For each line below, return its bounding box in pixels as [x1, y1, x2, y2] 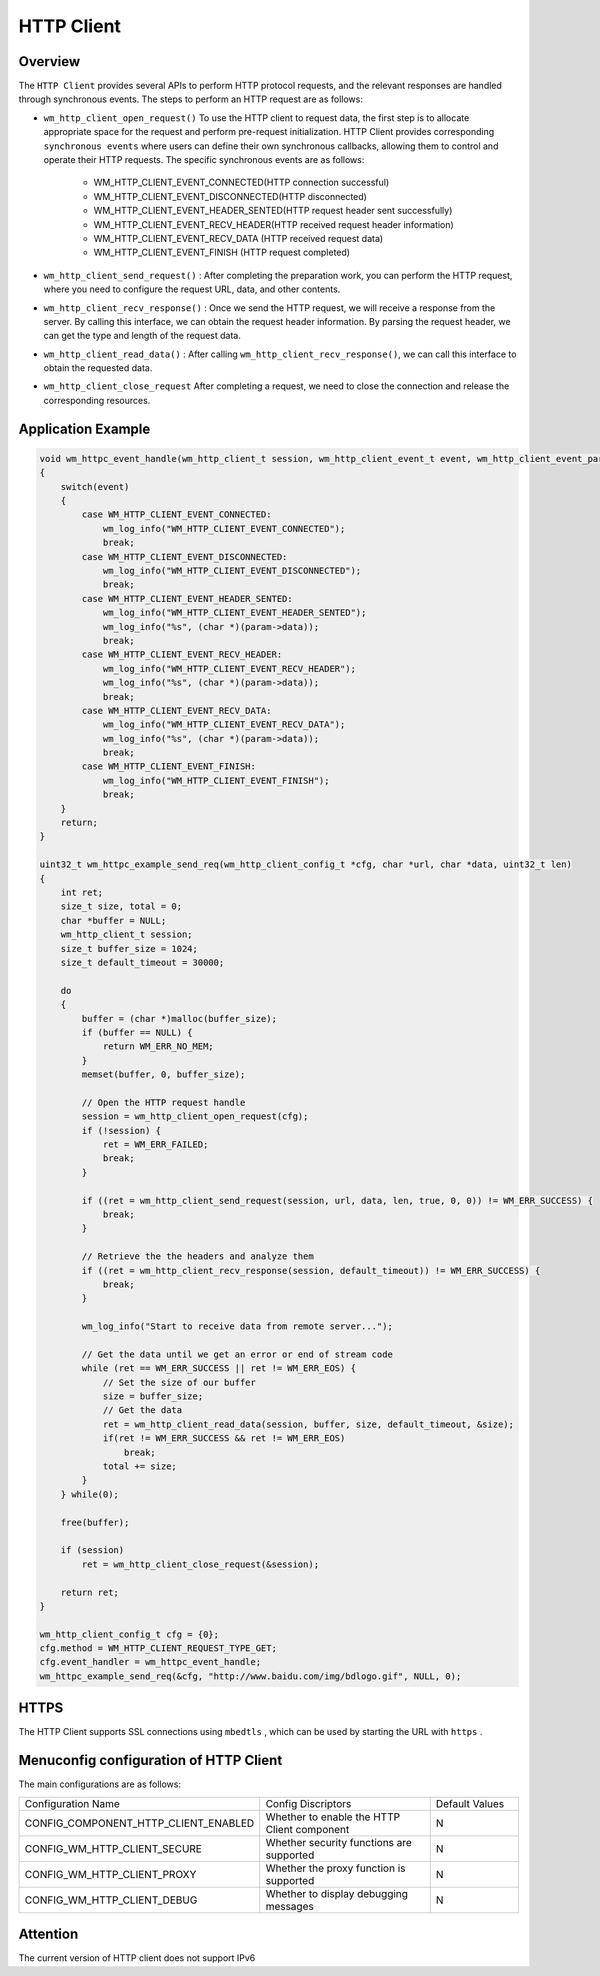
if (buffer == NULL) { [81, 1026, 194, 1038]
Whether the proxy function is [265, 1861, 406, 1875]
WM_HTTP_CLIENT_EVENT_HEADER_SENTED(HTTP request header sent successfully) [93, 205, 453, 217]
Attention [18, 1926, 79, 1943]
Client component [265, 1822, 350, 1836]
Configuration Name [24, 1796, 120, 1810]
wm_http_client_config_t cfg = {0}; [39, 1628, 220, 1640]
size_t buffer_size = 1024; [60, 943, 199, 954]
